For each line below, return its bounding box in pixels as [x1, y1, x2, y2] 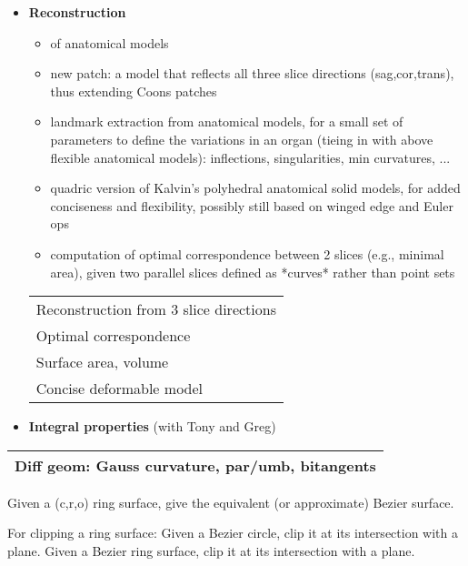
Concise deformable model [35, 378, 204, 399]
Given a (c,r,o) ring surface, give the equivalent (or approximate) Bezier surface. [7, 492, 454, 511]
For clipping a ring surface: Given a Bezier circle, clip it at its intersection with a [7, 523, 458, 542]
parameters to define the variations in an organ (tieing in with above [50, 129, 433, 148]
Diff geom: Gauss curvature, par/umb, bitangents [15, 454, 376, 476]
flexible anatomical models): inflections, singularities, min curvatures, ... [50, 147, 451, 167]
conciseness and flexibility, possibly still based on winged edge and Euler [50, 196, 453, 215]
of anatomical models [50, 33, 169, 52]
